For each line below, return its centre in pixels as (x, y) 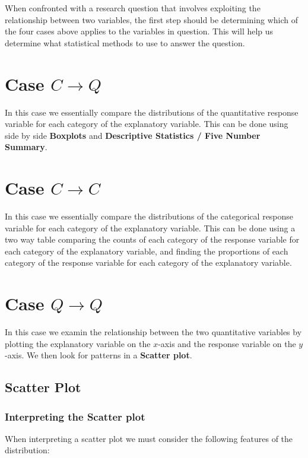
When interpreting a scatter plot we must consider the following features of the (149, 438)
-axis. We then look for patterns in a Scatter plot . (99, 355)
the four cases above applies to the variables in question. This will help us (139, 31)
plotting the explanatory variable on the (78, 343)
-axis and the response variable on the (227, 343)
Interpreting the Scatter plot (75, 416)
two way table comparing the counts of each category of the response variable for (152, 239)
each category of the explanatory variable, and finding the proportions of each (147, 251)
